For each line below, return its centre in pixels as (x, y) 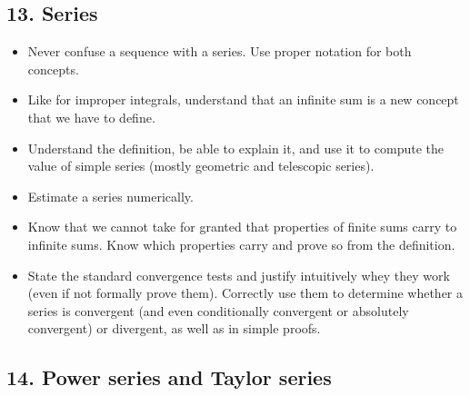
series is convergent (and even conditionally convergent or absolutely (218, 310)
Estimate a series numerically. (110, 196)
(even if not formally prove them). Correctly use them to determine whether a (245, 293)
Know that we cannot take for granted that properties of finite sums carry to (242, 227)
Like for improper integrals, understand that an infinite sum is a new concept (243, 99)
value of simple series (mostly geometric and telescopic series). (201, 166)
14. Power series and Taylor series (169, 377)
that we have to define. (91, 117)
